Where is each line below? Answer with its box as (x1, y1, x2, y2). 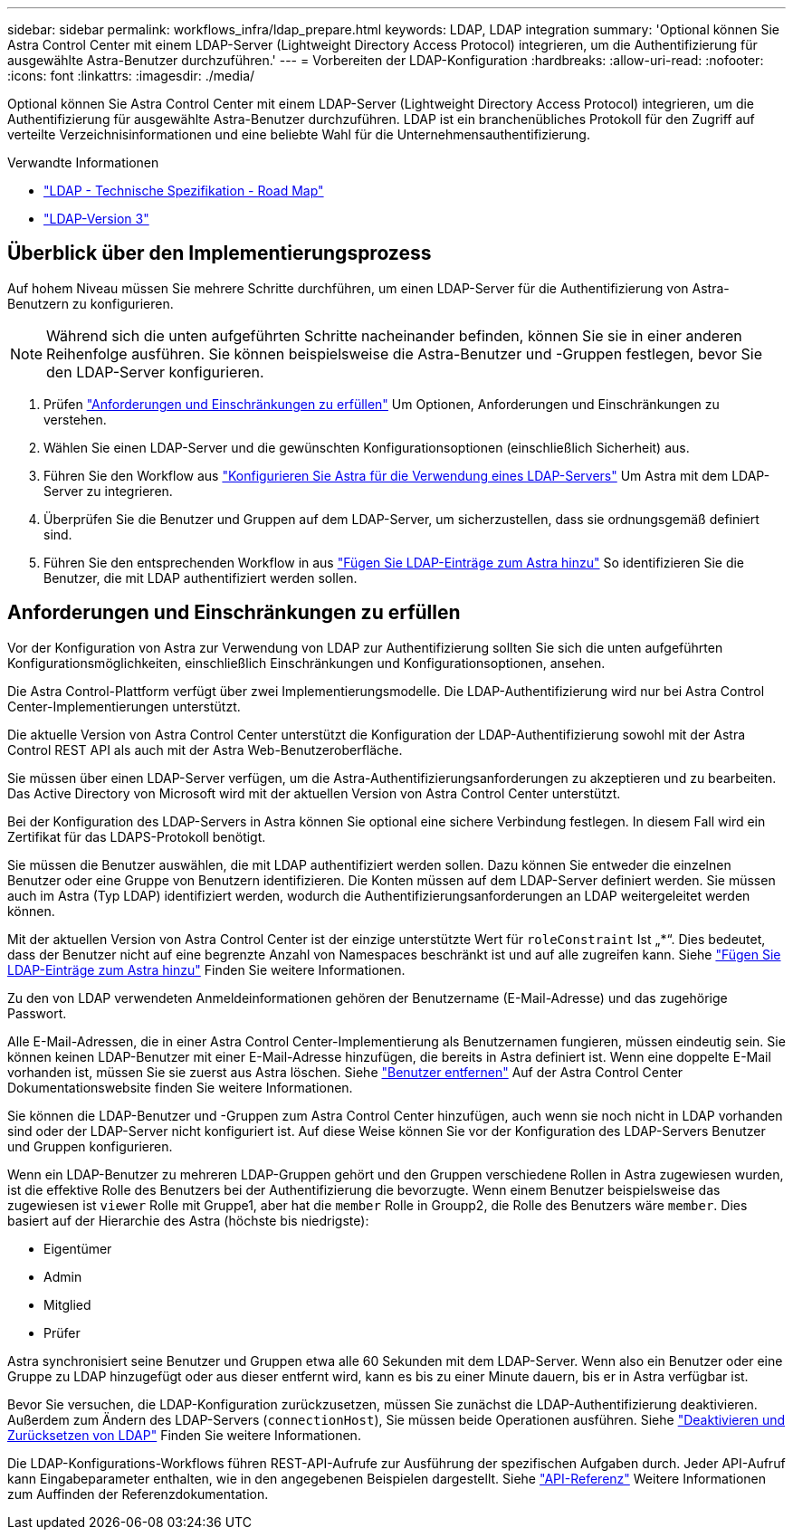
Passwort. (7, 1005, 67, 1021)
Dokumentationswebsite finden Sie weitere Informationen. (7, 1079, 353, 1095)
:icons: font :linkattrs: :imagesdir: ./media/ (7, 68, 255, 83)
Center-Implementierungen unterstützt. (7, 698, 241, 714)
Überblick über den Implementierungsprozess (7, 242, 432, 265)
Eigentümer (43, 1240, 112, 1256)
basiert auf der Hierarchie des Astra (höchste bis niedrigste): (7, 1212, 369, 1228)
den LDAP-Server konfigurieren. (46, 362, 264, 381)
